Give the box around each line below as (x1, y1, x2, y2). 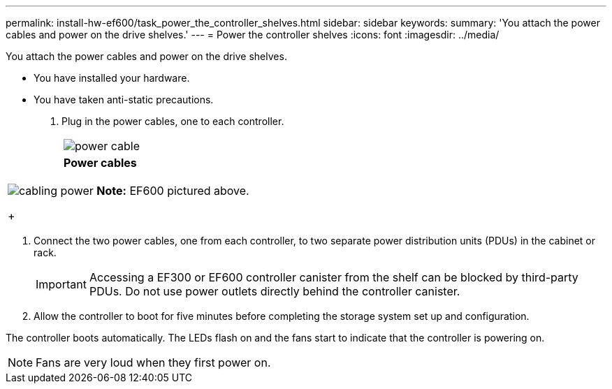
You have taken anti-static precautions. (34, 94, 214, 105)
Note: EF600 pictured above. (96, 184, 249, 198)
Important (36, 277, 87, 291)
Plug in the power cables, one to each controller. (61, 115, 284, 127)
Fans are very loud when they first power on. (36, 355, 271, 369)
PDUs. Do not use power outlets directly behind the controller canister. (89, 284, 460, 298)
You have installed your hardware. (34, 72, 190, 84)
